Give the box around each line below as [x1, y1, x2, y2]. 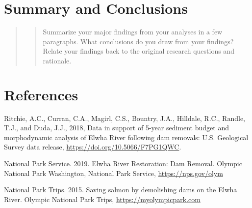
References [4, 84, 78, 104]
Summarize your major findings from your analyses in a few [43, 27, 223, 37]
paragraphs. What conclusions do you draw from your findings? [43, 36, 234, 46]
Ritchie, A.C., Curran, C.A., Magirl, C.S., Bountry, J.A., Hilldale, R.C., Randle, [4, 113, 245, 123]
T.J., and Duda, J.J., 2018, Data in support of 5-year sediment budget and [4, 122, 229, 133]
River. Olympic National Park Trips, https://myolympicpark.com [4, 194, 201, 204]
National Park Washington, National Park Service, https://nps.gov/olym [4, 168, 223, 178]
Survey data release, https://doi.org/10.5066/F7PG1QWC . [4, 142, 181, 152]
